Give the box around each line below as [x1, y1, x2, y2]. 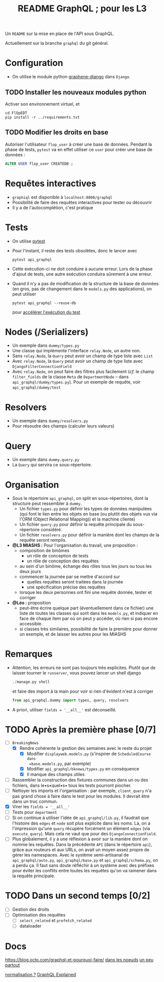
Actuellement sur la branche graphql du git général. [5, 40, 109, 46]
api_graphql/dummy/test [12, 385, 61, 390]
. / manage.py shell [12, 679, 50, 684]
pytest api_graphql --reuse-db [12, 301, 76, 306]
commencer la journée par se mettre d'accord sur [19, 574, 120, 580]
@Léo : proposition [12, 600, 51, 606]
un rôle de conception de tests [26, 553, 89, 559]
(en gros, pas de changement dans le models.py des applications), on [12, 286, 152, 292]
